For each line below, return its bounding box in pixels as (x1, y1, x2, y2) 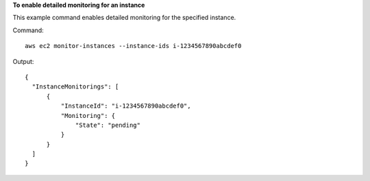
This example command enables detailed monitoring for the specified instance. (12, 14, 236, 22)
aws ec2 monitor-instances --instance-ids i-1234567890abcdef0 (25, 42, 242, 50)
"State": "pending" (75, 121, 140, 129)
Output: (12, 57, 34, 65)
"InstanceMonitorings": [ (32, 83, 119, 90)
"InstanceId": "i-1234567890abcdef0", (60, 102, 191, 110)
